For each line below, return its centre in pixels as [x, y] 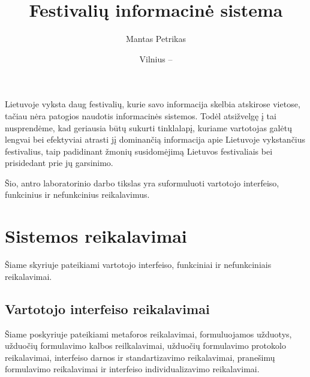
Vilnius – [156, 58]
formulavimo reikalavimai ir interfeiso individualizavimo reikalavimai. [132, 369]
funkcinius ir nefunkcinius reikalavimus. [77, 194]
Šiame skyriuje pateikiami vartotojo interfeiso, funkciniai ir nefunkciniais [138, 265]
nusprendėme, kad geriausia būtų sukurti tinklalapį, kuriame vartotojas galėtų [148, 127]
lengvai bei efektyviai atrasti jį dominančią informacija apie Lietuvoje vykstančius [155, 139]
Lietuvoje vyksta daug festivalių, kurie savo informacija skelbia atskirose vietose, [153, 104]
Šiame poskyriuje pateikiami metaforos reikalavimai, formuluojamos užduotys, [148, 334]
